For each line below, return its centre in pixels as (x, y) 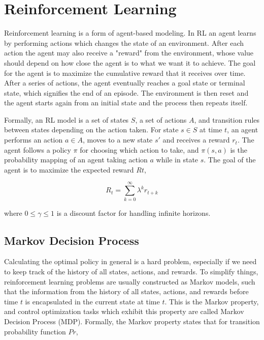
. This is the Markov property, (212, 301)
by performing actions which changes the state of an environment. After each (124, 42)
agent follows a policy (38, 149)
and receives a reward (196, 140)
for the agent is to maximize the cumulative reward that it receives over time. (125, 73)
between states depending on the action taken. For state (91, 130)
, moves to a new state (118, 140)
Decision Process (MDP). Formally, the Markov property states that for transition (132, 321)
